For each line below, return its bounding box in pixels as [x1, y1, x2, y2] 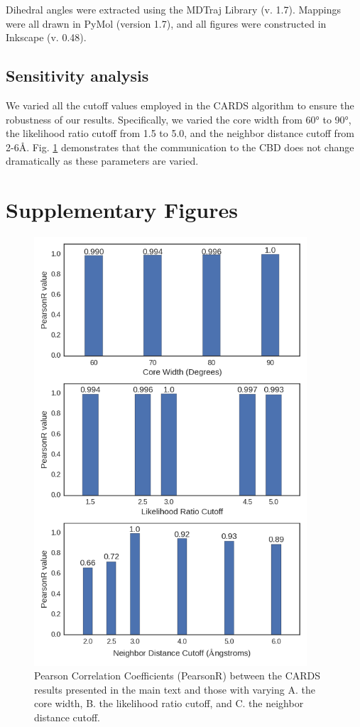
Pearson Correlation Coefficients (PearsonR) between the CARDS [34, 668, 321, 683]
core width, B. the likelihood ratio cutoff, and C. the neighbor [34, 696, 304, 711]
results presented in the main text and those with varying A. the [34, 682, 315, 696]
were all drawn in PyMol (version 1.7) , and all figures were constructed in [6, 16, 327, 31]
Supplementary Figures [6, 195, 238, 224]
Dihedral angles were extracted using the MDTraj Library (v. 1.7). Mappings [6, 2, 342, 16]
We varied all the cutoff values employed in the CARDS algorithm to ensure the [6, 97, 354, 112]
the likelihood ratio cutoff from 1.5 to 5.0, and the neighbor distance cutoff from [6, 126, 355, 141]
